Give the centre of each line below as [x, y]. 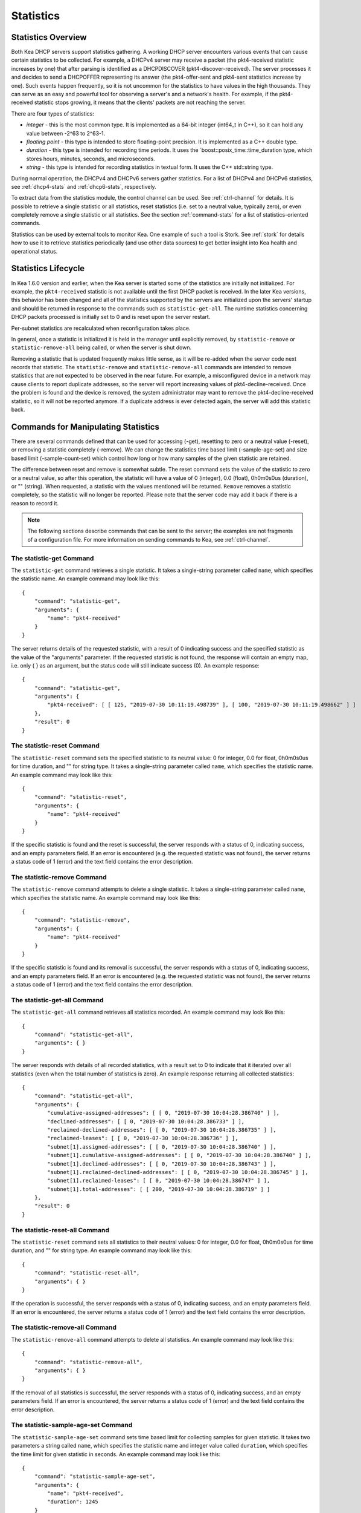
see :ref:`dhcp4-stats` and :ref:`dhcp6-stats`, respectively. [84, 186]
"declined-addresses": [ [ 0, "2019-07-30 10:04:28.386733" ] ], [146, 1121]
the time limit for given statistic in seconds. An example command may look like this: [116, 1454]
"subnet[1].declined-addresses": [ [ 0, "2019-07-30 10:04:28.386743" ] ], [162, 1164]
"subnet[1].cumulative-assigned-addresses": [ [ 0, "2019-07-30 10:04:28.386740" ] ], [180, 1155]
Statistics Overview [49, 37]
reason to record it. [35, 503]
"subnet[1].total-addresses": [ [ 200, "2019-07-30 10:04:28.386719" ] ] [159, 1189]
